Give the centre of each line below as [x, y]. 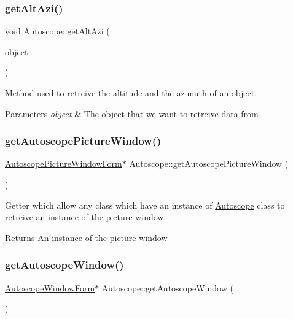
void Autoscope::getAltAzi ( [57, 31]
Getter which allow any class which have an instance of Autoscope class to [145, 205]
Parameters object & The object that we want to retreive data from [132, 113]
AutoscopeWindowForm [50, 287]
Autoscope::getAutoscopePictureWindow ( [209, 163]
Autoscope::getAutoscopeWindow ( [167, 287]
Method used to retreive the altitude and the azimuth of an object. [131, 93]
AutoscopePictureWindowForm [64, 163]
